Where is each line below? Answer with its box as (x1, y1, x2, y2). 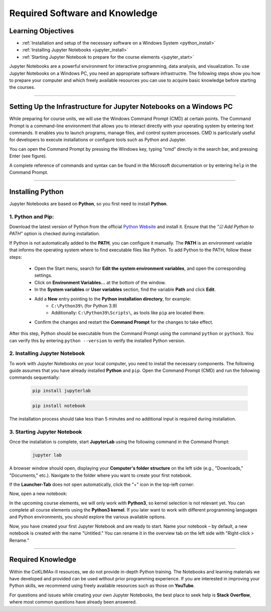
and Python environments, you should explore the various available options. (9, 514, 166, 520)
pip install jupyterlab (32, 388, 91, 394)
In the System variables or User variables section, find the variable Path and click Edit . (34, 286, 216, 292)
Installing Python (9, 187, 64, 196)
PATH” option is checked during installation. (9, 231, 100, 237)
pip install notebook (32, 403, 86, 409)
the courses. (9, 84, 35, 90)
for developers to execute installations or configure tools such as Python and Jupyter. (9, 137, 187, 143)
